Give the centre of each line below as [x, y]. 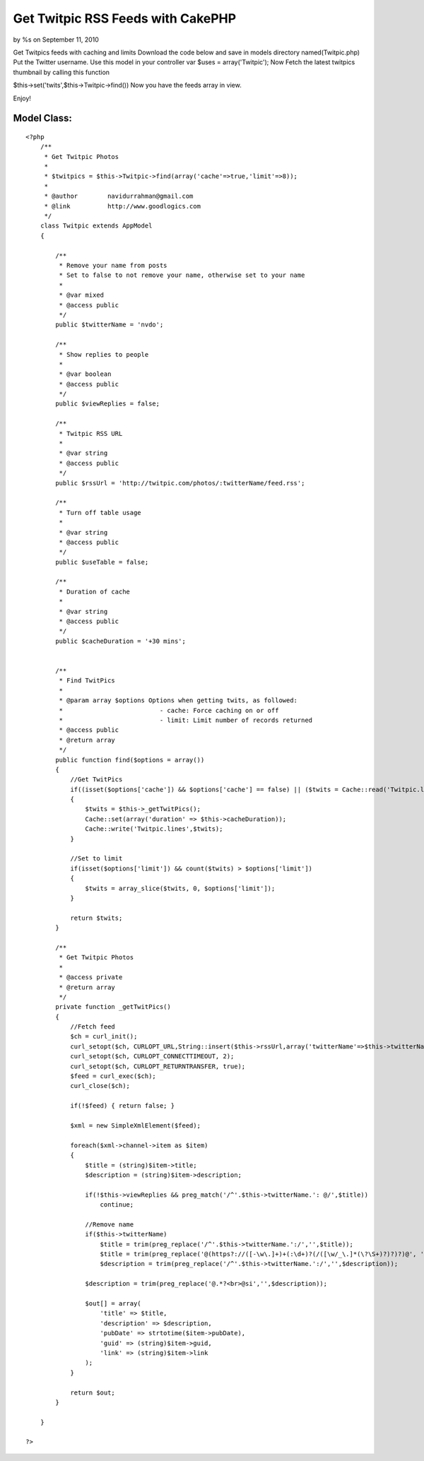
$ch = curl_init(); [104, 1036]
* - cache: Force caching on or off [169, 710]
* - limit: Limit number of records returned [186, 720]
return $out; [93, 1392]
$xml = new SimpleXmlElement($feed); [136, 1125]
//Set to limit [96, 859]
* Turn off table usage [100, 513]
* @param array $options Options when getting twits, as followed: [178, 700]
